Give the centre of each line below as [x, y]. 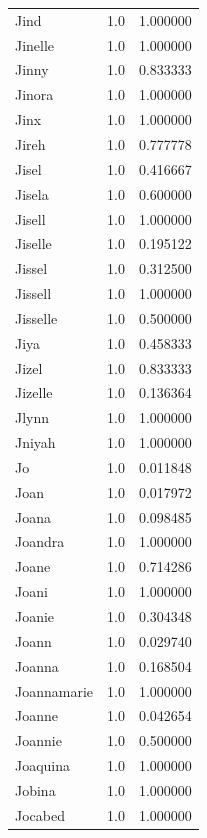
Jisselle [36, 317]
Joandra [40, 541]
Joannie [38, 740]
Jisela [32, 193]
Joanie [35, 616]
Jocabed [40, 814]
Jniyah [35, 442]
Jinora [34, 94]
